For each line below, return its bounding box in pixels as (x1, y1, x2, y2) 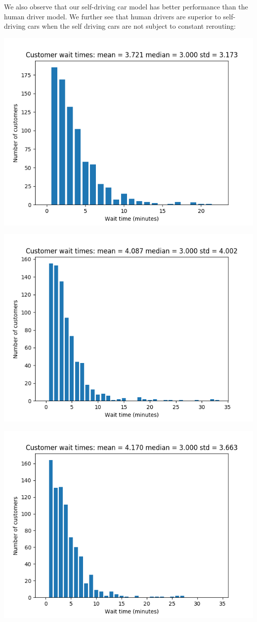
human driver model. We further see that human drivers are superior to (4, 11, 221, 21)
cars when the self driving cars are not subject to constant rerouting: (27, 21, 236, 31)
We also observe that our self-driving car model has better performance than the (4, 1, 248, 11)
